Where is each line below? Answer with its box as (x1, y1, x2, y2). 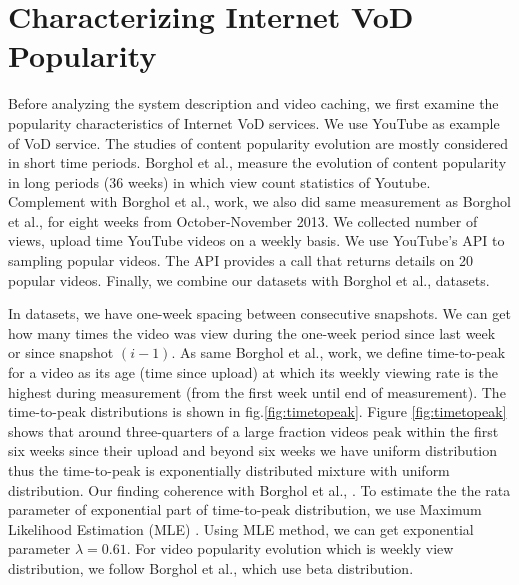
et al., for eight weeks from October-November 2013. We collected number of (8, 210, 478, 231)
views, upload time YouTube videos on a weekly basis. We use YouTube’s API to (8, 230, 505, 251)
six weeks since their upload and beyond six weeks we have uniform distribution (8, 440, 498, 461)
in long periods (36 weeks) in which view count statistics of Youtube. (8, 171, 431, 192)
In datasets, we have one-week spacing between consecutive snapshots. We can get (8, 303, 511, 324)
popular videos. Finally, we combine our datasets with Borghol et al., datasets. (8, 269, 490, 290)
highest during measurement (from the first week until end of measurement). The (8, 381, 506, 402)
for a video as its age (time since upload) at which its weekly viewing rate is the (8, 362, 499, 383)
